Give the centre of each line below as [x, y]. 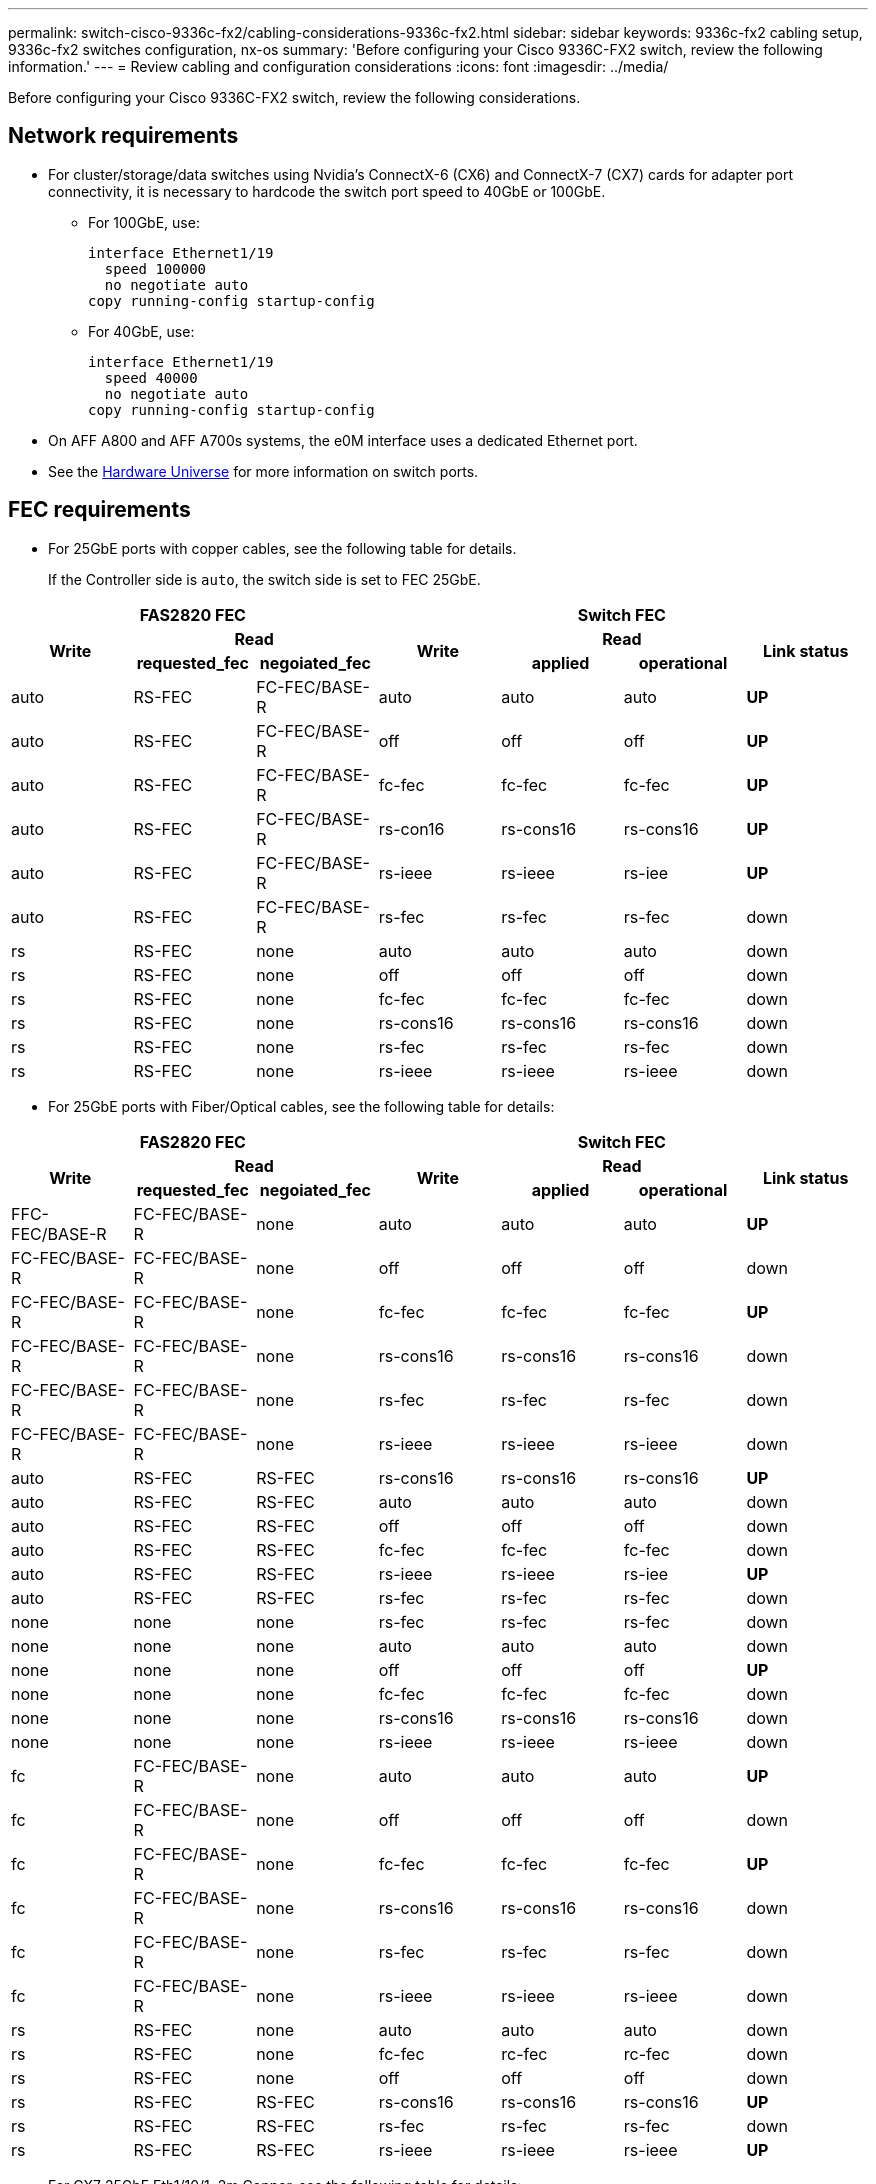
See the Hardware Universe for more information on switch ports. [263, 471]
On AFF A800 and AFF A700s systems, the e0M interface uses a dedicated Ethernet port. [343, 440]
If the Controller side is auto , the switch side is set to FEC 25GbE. [264, 579]
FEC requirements [99, 510]
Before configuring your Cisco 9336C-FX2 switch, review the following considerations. [294, 97]
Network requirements [123, 136]
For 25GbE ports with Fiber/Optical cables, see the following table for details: [301, 1106]
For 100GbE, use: [144, 222]
